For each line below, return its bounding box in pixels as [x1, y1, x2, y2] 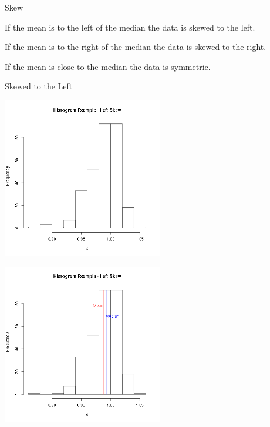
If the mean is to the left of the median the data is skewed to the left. [5, 21, 255, 33]
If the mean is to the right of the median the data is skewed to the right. [5, 41, 266, 53]
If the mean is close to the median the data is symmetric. [5, 60, 211, 72]
